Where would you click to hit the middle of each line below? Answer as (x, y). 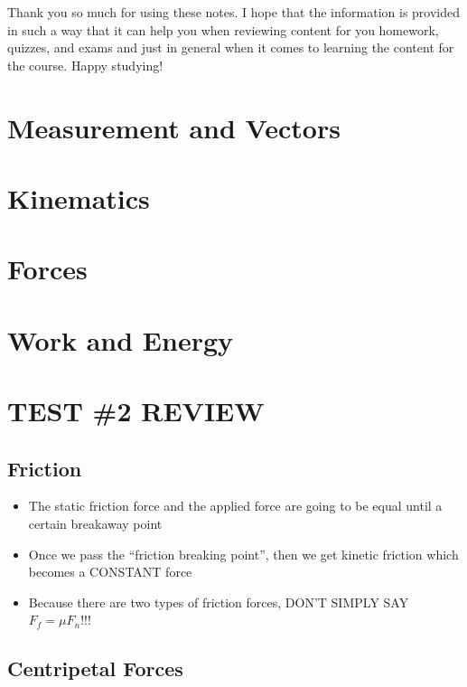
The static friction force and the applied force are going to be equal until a (235, 506)
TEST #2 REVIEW (136, 411)
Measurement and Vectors (174, 127)
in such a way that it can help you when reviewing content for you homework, (223, 29)
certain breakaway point (95, 524)
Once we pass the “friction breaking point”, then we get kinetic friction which (243, 554)
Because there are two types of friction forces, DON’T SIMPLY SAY (219, 602)
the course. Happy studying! (85, 65)
